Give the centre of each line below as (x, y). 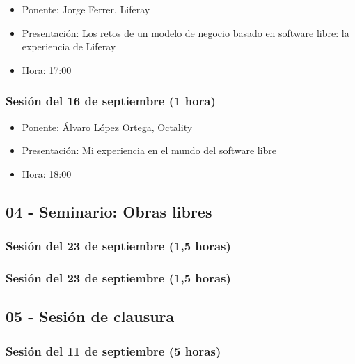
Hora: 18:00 (47, 173)
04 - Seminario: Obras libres (109, 211)
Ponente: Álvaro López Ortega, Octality (107, 127)
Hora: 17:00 (47, 69)
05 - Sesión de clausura (90, 316)
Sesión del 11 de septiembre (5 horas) (113, 350)
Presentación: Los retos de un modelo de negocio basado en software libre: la (186, 32)
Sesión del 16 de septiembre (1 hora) (111, 101)
